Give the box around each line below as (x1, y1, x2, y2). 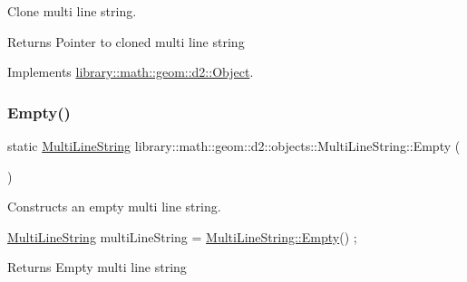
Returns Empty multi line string (7, 258, 187, 277)
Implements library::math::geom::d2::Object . (7, 62, 254, 81)
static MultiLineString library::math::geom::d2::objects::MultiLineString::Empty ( (7, 136, 461, 155)
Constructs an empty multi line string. (7, 197, 221, 216)
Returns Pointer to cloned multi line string (7, 32, 245, 51)
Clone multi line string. (7, 2, 137, 20)
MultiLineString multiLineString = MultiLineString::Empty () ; (7, 227, 357, 246)
